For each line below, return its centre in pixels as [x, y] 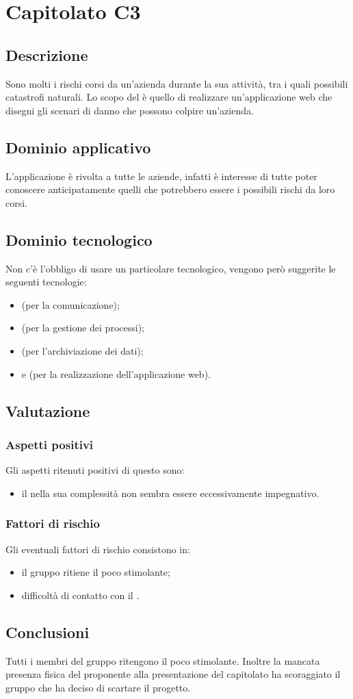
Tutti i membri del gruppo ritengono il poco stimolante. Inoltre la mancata [163, 660]
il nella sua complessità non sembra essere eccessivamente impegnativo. [170, 493]
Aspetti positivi [50, 444]
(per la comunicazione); [70, 304]
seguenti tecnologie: [46, 282]
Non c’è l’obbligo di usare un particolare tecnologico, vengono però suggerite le [171, 268]
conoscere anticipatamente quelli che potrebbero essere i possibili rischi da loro [170, 189]
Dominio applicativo [78, 147]
